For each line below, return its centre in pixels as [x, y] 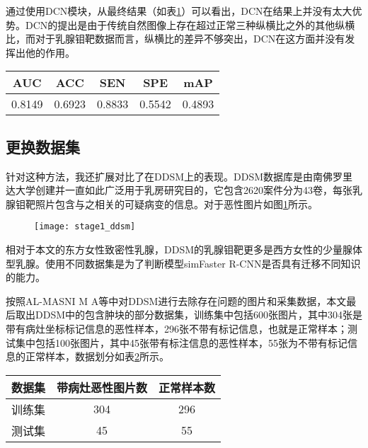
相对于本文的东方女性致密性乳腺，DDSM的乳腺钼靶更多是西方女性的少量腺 [179, 249]
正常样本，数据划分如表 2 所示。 [97, 356]
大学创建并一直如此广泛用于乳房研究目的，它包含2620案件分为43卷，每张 [184, 190]
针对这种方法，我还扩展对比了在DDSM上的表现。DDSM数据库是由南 [165, 176]
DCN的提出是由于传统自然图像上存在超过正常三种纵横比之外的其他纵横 [190, 24]
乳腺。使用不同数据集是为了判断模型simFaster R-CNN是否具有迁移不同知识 [188, 263]
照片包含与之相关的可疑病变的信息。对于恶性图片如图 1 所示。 [176, 203]
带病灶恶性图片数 [102, 387]
